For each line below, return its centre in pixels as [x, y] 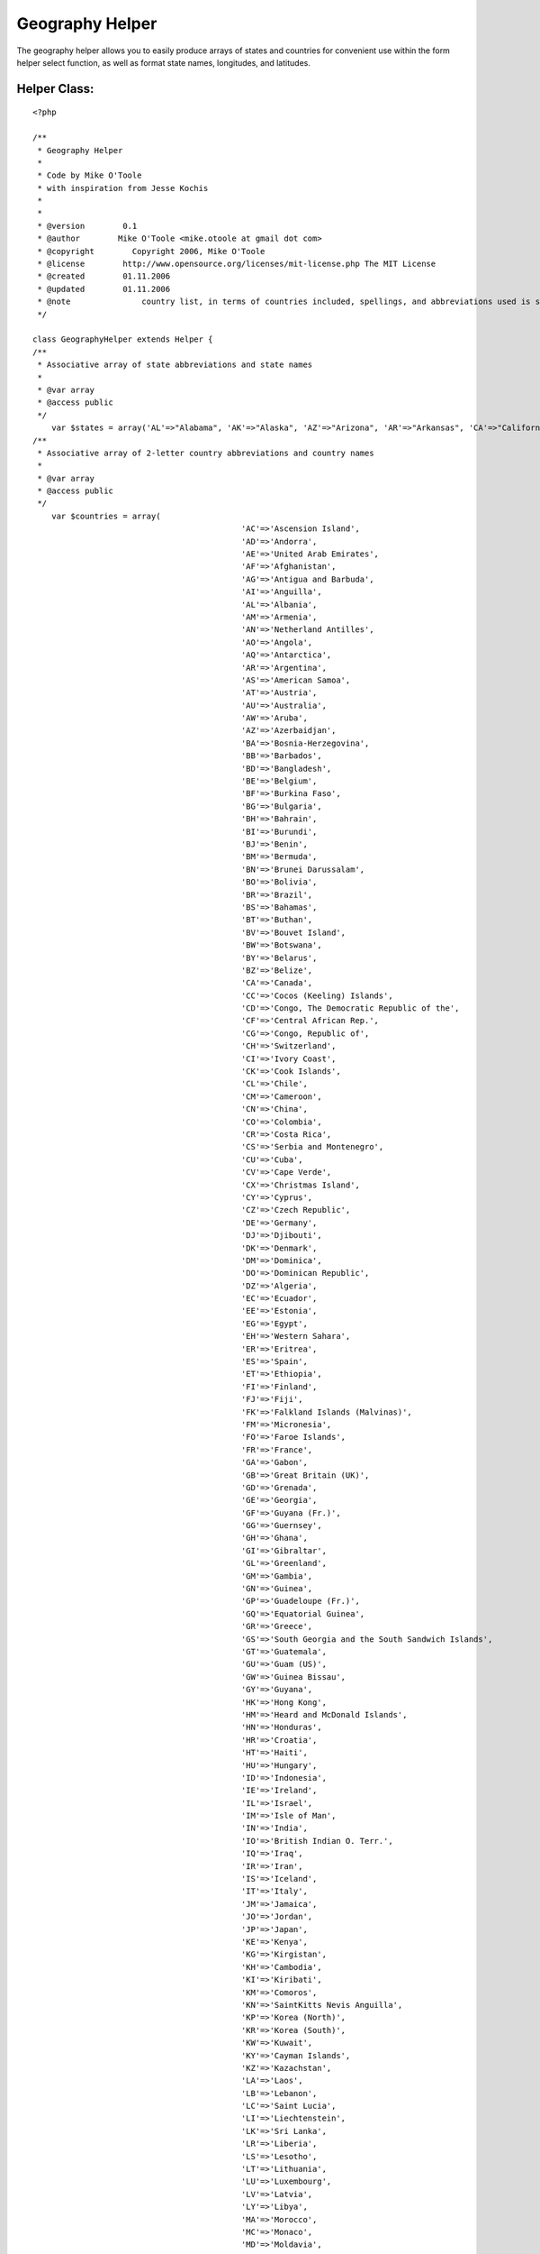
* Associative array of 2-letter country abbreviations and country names [206, 453]
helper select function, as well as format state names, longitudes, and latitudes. [163, 62]
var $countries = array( [106, 516]
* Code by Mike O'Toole [90, 175]
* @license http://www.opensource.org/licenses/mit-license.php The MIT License [237, 264]
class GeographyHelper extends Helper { [123, 339]
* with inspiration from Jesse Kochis [123, 188]
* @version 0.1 [87, 226]
